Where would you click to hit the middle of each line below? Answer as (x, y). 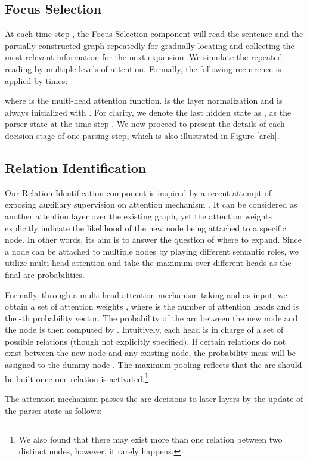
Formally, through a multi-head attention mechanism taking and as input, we (146, 294)
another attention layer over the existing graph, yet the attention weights (138, 216)
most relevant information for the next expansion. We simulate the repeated (144, 57)
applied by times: (36, 80)
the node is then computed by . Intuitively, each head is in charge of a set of (144, 329)
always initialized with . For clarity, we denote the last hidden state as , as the (148, 112)
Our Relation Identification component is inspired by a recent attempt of (138, 192)
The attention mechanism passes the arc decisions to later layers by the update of (154, 398)
